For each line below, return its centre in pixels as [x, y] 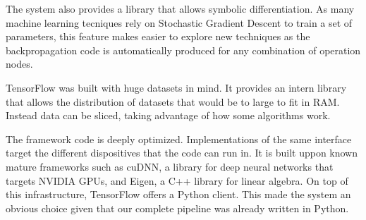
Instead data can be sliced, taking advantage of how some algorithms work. [168, 115]
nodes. [19, 64]
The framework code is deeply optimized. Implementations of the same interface [179, 139]
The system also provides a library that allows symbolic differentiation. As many [180, 8]
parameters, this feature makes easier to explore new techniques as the [158, 36]
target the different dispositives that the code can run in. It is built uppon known [182, 153]
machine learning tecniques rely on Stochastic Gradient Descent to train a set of [179, 22]
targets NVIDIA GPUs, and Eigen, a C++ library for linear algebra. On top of [177, 180]
